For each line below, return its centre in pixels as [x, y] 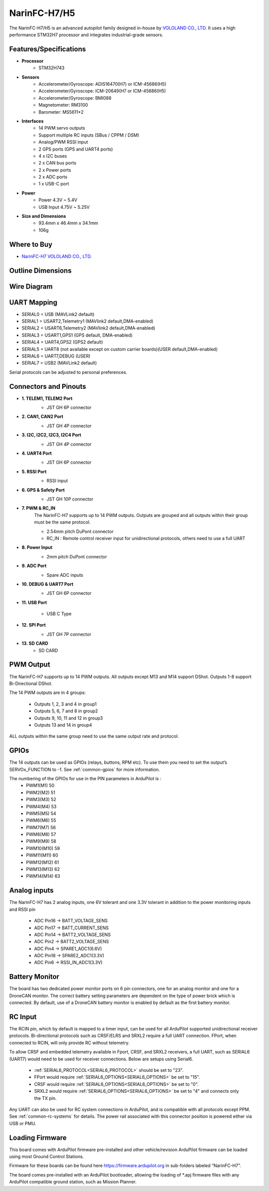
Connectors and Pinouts [48, 386]
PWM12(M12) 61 [43, 862]
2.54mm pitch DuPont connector [80, 531]
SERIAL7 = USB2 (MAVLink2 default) [59, 363]
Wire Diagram [31, 286]
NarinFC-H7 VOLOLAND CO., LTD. [57, 256]
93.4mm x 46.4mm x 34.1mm [68, 223]
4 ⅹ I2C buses [53, 156]
